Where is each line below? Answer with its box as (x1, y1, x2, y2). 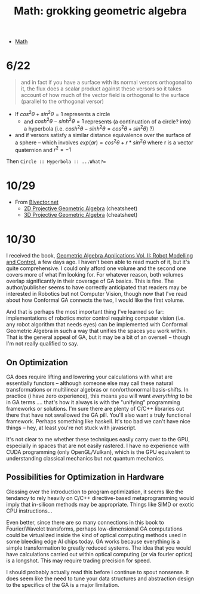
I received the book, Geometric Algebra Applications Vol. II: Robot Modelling (6, 252, 193, 259)
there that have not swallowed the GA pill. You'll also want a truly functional (6, 411, 192, 419)
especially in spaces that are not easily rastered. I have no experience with (6, 442, 190, 450)
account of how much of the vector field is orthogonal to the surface (20, 92, 190, 99)
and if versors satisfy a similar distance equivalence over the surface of (14, 132, 191, 139)
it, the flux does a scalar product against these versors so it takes (20, 85, 182, 92)
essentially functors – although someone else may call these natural (6, 380, 173, 387)
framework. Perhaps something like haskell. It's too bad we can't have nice (6, 418, 191, 425)
